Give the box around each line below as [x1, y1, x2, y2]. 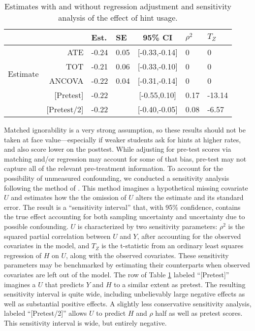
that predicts [45, 279, 84, 289]
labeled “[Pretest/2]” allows [4, 308, 87, 318]
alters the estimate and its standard [135, 192, 244, 202]
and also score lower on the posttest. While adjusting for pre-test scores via [4, 144, 231, 154]
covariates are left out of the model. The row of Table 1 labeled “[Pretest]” [4, 269, 229, 279]
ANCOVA [49, 75, 84, 86]
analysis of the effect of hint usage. [58, 12, 178, 23]
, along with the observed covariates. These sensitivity [66, 250, 229, 260]
